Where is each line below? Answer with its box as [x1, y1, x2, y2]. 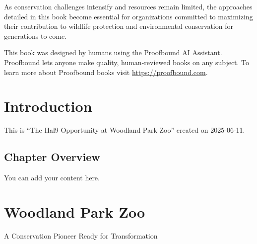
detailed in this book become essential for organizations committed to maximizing [4, 11, 253, 21]
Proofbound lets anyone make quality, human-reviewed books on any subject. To [4, 57, 250, 67]
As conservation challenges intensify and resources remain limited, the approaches [4, 1, 253, 11]
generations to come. [4, 30, 67, 41]
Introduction [4, 96, 92, 116]
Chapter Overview [4, 149, 100, 164]
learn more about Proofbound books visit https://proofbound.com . [4, 67, 208, 77]
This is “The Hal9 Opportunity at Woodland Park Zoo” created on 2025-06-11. [4, 125, 245, 135]
